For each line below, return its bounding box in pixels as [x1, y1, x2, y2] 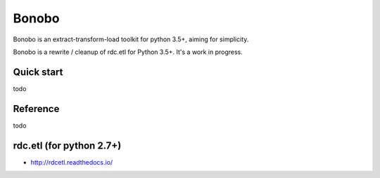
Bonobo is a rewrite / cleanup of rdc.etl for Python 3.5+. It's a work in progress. [13, 48, 243, 56]
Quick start [13, 66, 63, 78]
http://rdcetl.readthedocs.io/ [30, 158, 113, 166]
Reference [13, 102, 60, 115]
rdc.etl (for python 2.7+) [13, 139, 122, 151]
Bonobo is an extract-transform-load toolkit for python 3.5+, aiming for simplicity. [13, 35, 249, 43]
